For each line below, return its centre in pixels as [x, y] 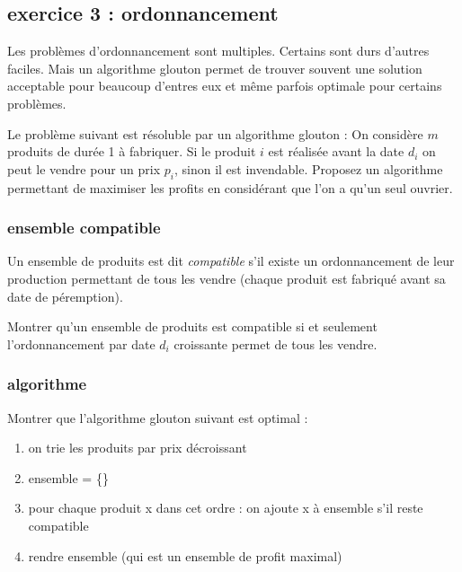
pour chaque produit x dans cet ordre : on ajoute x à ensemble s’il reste [226, 508]
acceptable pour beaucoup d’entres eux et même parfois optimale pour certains [225, 86]
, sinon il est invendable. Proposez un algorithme [308, 168]
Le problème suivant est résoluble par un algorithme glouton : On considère [215, 133]
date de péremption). [65, 296]
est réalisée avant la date [336, 151]
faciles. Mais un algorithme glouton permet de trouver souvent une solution [215, 68]
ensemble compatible [84, 228]
